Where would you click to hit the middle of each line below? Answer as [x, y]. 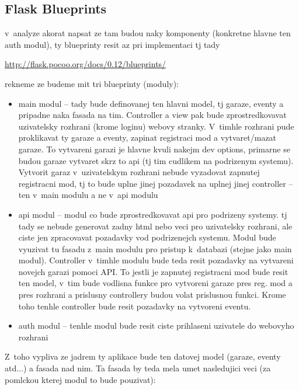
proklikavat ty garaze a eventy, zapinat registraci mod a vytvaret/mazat [147, 137]
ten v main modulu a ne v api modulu [88, 195]
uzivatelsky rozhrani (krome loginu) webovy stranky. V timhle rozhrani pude [156, 126]
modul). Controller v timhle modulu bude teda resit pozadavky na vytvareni [156, 260]
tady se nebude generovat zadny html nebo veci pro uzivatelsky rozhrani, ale [155, 226]
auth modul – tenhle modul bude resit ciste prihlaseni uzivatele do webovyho [156, 325]
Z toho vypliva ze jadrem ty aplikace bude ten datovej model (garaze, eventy [143, 356]
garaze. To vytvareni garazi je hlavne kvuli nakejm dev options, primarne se [154, 149]
